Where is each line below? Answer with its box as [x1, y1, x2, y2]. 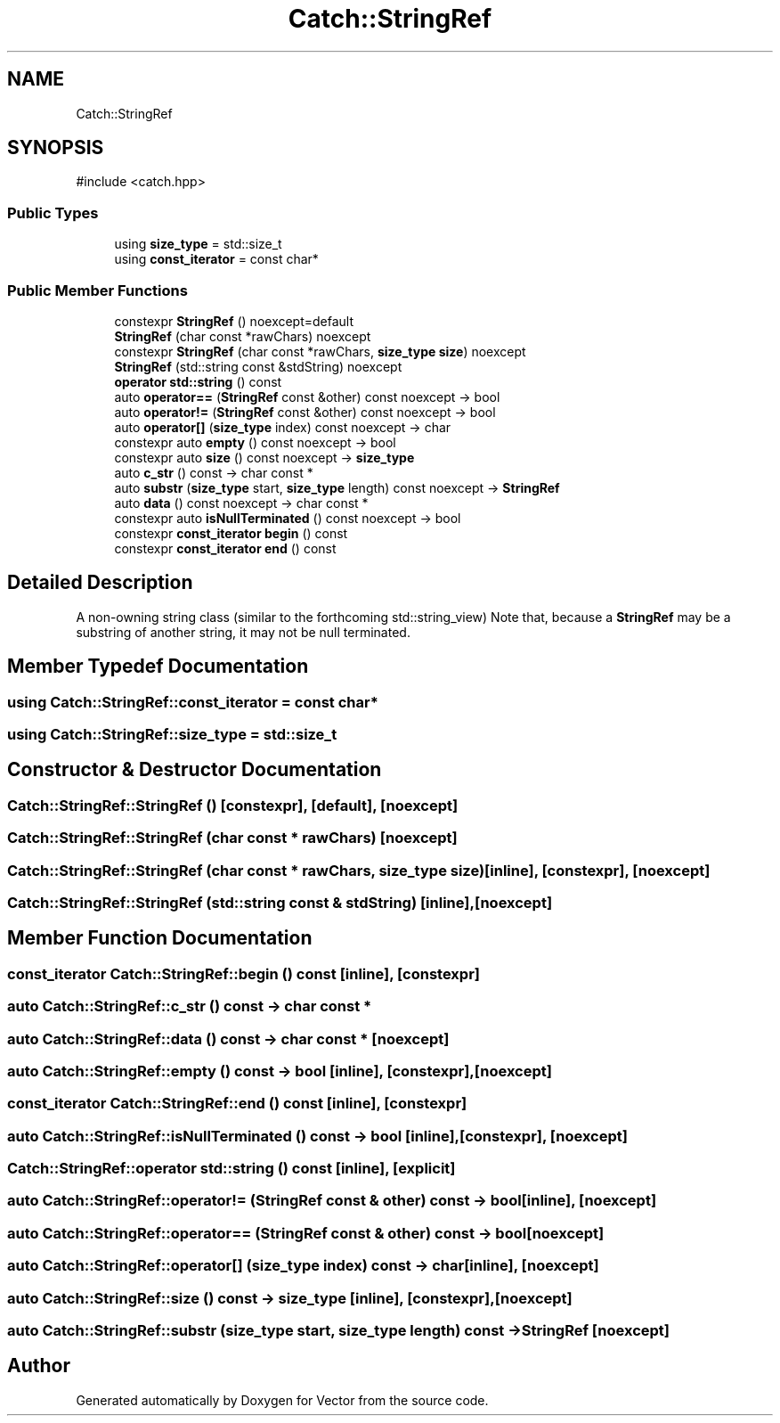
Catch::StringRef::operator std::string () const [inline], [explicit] [7, 1159, 456, 1178]
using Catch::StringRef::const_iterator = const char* [7, 692, 378, 711]
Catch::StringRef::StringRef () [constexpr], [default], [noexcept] [7, 796, 459, 814]
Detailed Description [7, 571, 193, 594]
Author [7, 1354, 70, 1378]
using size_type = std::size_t [114, 236, 282, 252]
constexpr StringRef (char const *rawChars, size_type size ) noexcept [114, 343, 526, 359]
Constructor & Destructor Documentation [7, 758, 382, 781]
